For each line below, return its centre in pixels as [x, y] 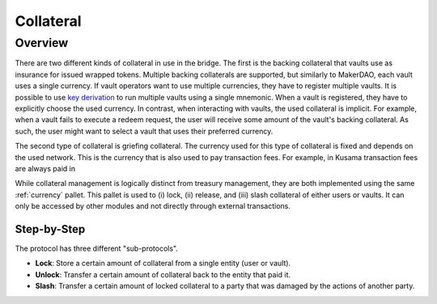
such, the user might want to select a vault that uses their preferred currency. [144, 131]
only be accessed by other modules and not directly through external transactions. [153, 206]
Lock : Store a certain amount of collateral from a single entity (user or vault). [163, 264]
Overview [42, 43]
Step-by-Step [50, 229]
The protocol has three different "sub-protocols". [96, 248]
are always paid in [45, 168]
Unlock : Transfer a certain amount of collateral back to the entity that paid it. [163, 274]
